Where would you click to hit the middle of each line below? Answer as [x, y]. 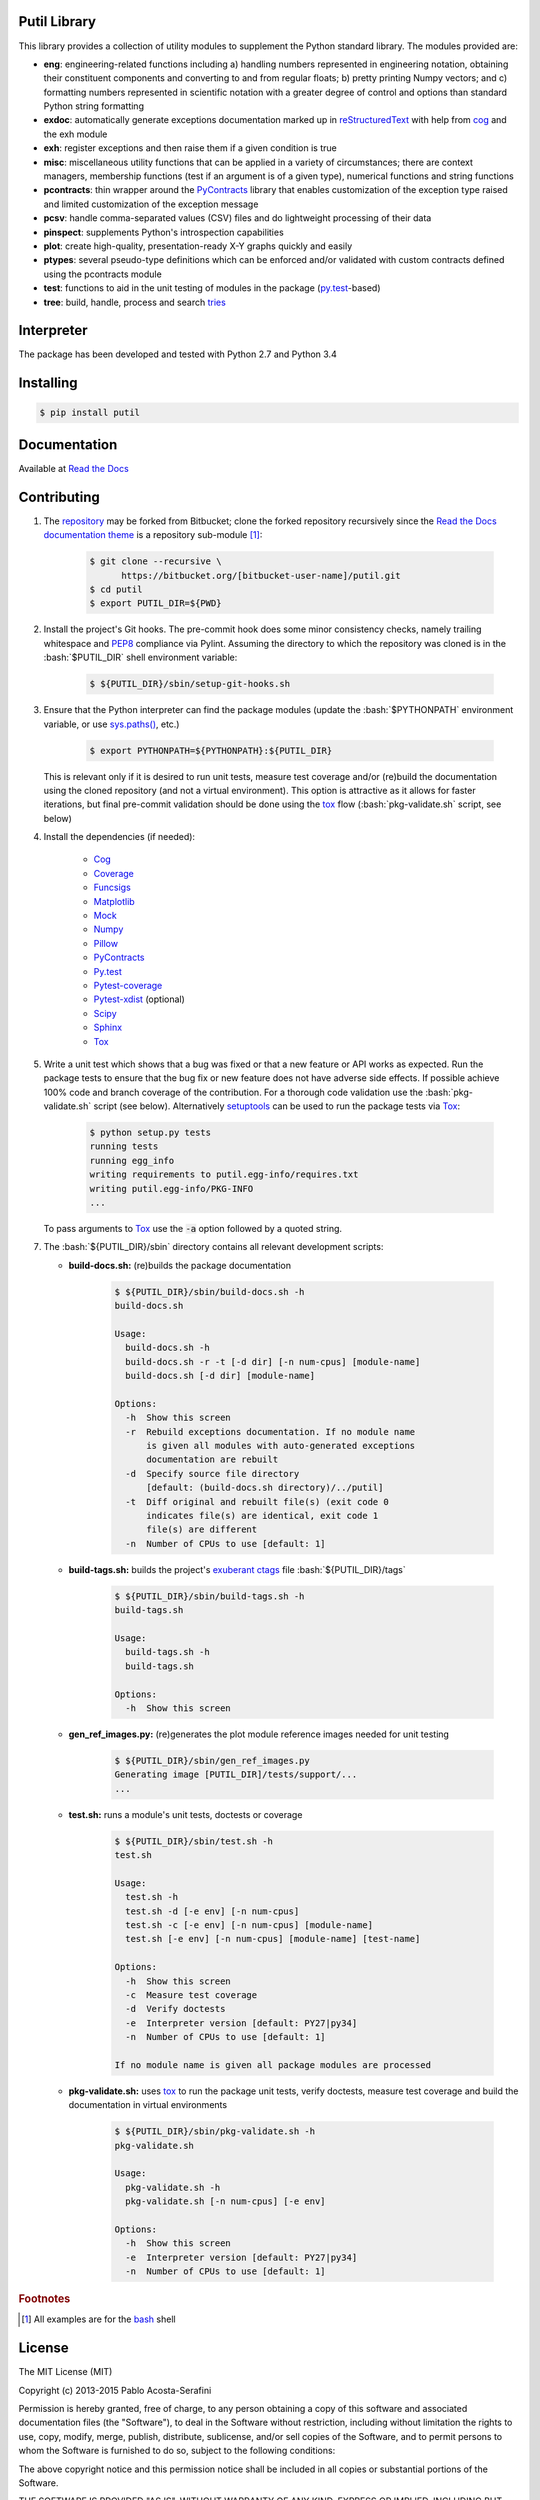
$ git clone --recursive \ [155, 561]
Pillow [106, 943]
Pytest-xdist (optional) [139, 999]
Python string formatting [94, 106]
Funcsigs [112, 887]
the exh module [75, 134]
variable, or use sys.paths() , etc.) [111, 724]
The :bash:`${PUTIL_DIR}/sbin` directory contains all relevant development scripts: [213, 1247]
